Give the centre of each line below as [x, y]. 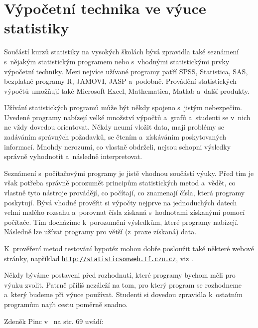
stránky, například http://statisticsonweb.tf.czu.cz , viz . [99, 258]
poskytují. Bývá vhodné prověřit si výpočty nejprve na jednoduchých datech [121, 202]
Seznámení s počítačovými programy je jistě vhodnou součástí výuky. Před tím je [129, 173]
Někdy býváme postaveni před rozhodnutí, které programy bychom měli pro [120, 275]
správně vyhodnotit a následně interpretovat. [73, 156]
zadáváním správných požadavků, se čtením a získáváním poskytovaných [115, 137]
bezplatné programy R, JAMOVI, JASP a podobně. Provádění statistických [120, 81]
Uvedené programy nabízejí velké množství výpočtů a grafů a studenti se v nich [127, 117]
